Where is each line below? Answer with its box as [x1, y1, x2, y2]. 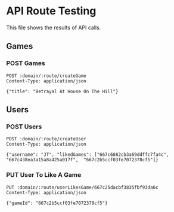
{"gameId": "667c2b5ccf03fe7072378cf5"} [6, 200, 108, 206]
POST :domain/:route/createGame [6, 73, 86, 79]
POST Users [6, 122, 42, 131]
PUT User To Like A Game [6, 171, 82, 179]
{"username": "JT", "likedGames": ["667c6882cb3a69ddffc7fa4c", [6, 152, 169, 158]
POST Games [6, 59, 46, 67]
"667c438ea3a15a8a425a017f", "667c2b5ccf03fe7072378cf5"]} [6, 157, 159, 163]
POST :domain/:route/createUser [6, 136, 86, 142]
